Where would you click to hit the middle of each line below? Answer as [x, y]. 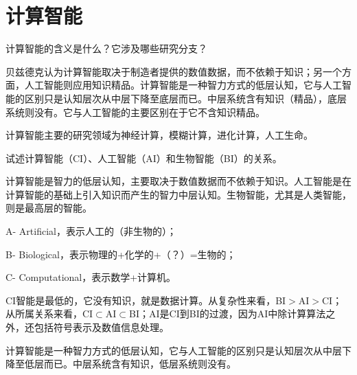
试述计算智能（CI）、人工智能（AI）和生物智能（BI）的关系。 [144, 158]
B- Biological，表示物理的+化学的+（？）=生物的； [121, 254]
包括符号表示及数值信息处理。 [101, 327]
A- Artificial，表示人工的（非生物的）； [91, 231]
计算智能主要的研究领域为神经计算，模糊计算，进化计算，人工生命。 [159, 135]
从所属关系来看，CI [49, 314]
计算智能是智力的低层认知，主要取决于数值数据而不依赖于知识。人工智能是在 [178, 181]
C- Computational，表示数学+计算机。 [91, 277]
